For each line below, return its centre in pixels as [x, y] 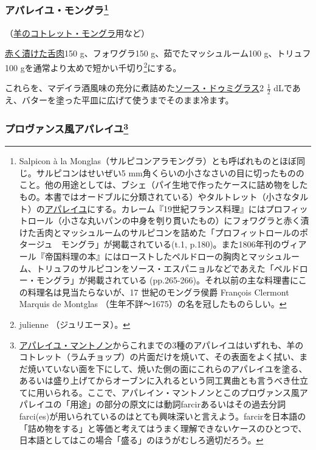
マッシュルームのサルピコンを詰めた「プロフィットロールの [181, 232]
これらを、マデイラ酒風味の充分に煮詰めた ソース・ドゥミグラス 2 [135, 88]
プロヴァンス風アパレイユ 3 [67, 128]
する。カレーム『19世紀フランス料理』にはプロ [189, 208]
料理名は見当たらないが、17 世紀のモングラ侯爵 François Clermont [158, 292]
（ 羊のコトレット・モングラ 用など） [77, 33]
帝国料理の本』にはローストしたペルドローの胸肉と [147, 256]
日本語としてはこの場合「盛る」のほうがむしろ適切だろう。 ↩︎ [141, 440]
